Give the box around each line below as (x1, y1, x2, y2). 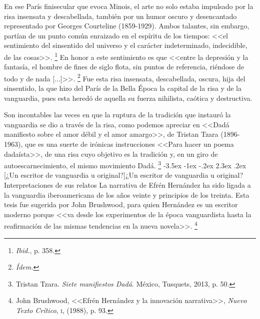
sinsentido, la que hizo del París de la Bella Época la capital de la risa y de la (4, 83, 242, 93)
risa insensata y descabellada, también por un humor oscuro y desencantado (4, 10, 237, 21)
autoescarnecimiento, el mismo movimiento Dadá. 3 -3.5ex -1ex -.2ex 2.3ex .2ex (4, 159, 246, 170)
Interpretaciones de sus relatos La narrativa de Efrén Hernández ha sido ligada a (4, 180, 251, 190)
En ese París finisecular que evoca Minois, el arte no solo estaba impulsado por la (4, 1, 253, 11)
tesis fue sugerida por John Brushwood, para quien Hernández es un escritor (4, 199, 238, 210)
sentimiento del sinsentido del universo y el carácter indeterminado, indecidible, (4, 40, 247, 50)
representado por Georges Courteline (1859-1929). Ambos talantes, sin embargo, (4, 20, 249, 31)
